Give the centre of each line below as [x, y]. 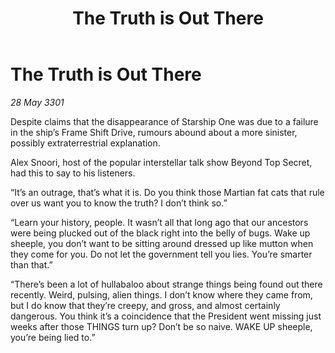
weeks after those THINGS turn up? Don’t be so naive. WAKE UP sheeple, [161, 326]
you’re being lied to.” [53, 337]
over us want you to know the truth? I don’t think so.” [119, 203]
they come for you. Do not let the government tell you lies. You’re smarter [161, 254]
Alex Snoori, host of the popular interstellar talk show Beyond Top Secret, [161, 162]
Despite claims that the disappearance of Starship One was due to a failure [164, 121]
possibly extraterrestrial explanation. [85, 143]
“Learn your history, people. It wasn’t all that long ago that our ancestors [159, 222]
